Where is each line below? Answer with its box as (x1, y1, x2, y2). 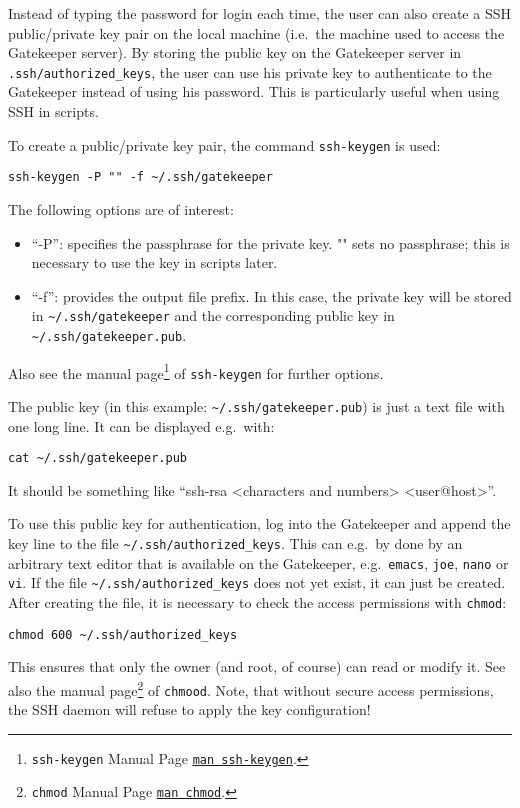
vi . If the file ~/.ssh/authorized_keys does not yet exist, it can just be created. (8, 572, 506, 593)
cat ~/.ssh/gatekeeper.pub (8, 451, 187, 466)
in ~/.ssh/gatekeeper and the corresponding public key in (31, 305, 395, 326)
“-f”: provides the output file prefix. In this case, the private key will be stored (31, 285, 512, 306)
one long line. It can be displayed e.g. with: (8, 415, 275, 436)
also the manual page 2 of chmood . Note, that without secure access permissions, (8, 676, 494, 700)
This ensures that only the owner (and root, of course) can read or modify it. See (8, 656, 506, 677)
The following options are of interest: (8, 198, 234, 219)
